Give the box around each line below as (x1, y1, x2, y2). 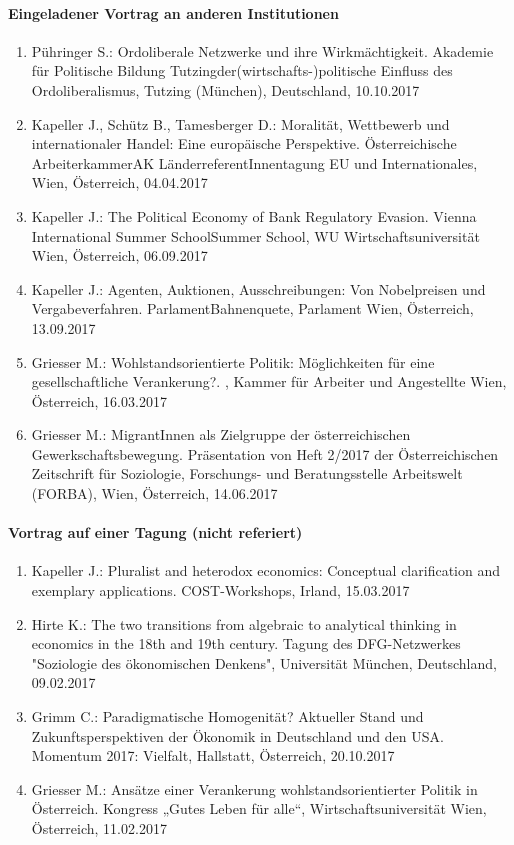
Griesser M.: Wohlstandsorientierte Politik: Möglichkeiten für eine (31, 351, 435, 372)
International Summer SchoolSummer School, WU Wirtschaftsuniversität (31, 225, 480, 246)
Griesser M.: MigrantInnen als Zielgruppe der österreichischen (31, 424, 411, 445)
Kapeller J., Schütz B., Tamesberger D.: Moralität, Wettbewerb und (31, 113, 450, 134)
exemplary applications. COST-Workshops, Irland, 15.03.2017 (31, 580, 410, 601)
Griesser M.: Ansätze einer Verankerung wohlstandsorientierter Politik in (31, 778, 478, 799)
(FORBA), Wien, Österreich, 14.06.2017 (31, 483, 278, 504)
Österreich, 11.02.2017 (31, 818, 167, 838)
